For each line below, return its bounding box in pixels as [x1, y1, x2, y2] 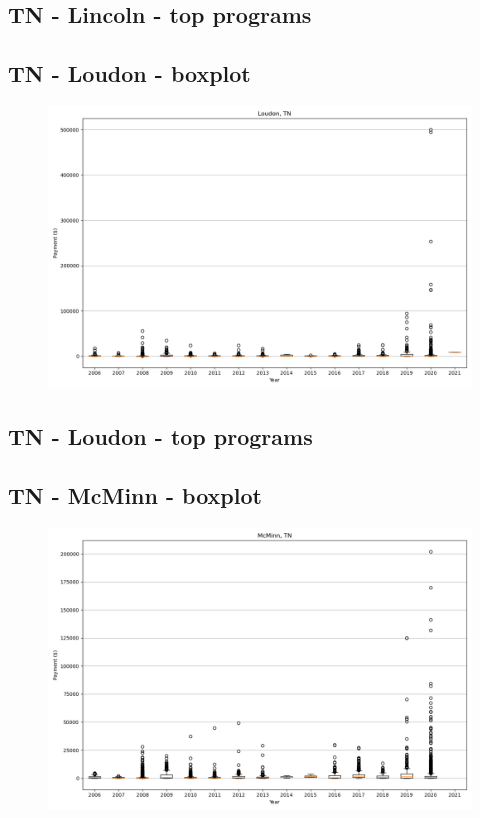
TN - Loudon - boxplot [8, 58, 251, 89]
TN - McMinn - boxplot [8, 480, 262, 511]
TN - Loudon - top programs [8, 421, 313, 452]
